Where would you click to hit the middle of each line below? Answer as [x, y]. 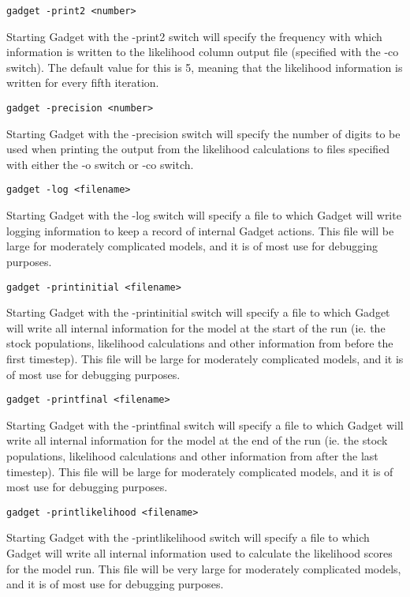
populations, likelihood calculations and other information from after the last [192, 455]
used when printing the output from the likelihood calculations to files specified [198, 149]
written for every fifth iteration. [83, 83]
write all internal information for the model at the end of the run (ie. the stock [197, 440]
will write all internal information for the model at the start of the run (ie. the [196, 327]
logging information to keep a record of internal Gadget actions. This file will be [200, 230]
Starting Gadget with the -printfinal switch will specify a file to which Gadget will [205, 424]
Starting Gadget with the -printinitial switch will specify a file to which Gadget [198, 312]
